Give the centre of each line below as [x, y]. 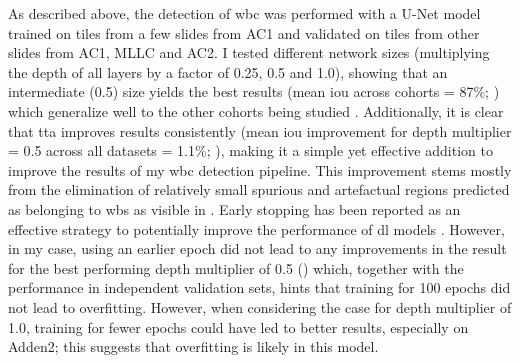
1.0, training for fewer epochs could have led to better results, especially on [238, 326]
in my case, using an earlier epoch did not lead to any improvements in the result [257, 248]
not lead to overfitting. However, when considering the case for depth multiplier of [260, 306]
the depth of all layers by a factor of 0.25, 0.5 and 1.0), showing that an [228, 71]
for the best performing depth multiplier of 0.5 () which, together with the [236, 267]
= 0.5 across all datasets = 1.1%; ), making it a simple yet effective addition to [250, 150]
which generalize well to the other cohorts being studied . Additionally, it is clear [256, 110]
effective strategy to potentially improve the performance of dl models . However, [256, 228]
